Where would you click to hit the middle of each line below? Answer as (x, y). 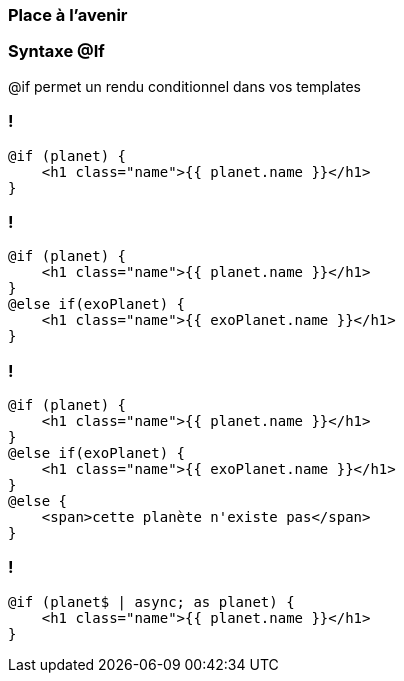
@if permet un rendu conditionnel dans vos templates (185, 86)
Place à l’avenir (68, 15)
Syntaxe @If (56, 51)
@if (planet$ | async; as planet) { (151, 601)
